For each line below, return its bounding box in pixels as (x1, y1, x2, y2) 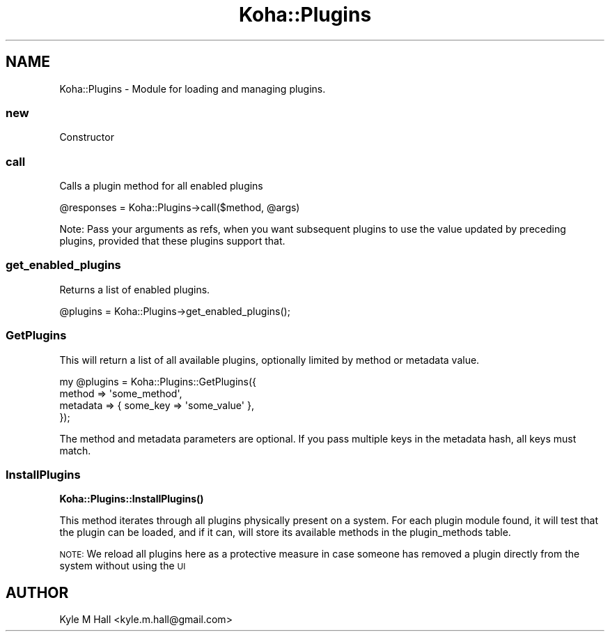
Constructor (59, 131, 114, 144)
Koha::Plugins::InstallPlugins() (59, 493, 204, 505)
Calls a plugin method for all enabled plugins (59, 180, 263, 192)
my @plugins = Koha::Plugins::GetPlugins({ (59, 375, 257, 387)
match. (59, 444, 91, 456)
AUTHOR (6, 583, 69, 601)
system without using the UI (59, 560, 186, 572)
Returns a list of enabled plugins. (59, 283, 210, 296)
